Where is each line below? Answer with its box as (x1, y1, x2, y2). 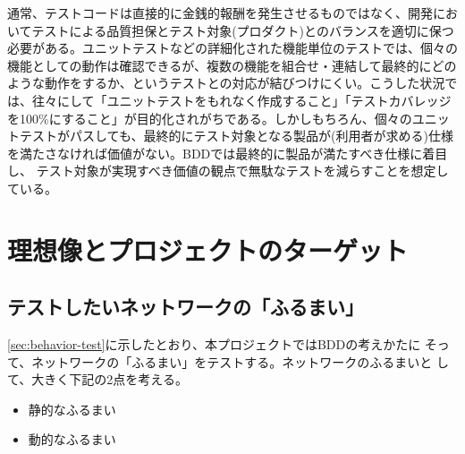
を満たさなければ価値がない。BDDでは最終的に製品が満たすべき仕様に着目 (7, 143, 448, 162)
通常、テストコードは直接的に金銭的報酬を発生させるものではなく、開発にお (7, 4, 458, 21)
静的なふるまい (28, 399, 116, 418)
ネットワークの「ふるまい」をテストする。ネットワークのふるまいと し (31, 352, 449, 371)
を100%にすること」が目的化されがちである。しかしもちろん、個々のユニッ (7, 108, 450, 127)
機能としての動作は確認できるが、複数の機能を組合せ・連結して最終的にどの (7, 56, 457, 74)
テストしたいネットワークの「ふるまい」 (7, 293, 364, 321)
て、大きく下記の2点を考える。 (7, 370, 188, 389)
